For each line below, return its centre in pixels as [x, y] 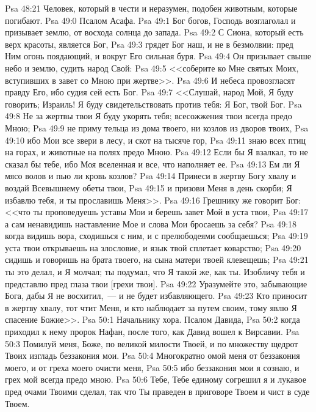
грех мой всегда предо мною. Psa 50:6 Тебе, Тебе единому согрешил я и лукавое [156, 379]
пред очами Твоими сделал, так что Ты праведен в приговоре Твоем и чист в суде [157, 391]
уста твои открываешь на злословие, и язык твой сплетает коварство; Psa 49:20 [153, 247]
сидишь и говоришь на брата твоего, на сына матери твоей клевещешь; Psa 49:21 [157, 259]
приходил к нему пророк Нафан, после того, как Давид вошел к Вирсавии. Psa [152, 332]
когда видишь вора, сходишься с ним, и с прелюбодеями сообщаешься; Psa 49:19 [156, 236]
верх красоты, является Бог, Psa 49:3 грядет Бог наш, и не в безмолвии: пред [149, 44]
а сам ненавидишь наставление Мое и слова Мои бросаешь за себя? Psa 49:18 [151, 223]
